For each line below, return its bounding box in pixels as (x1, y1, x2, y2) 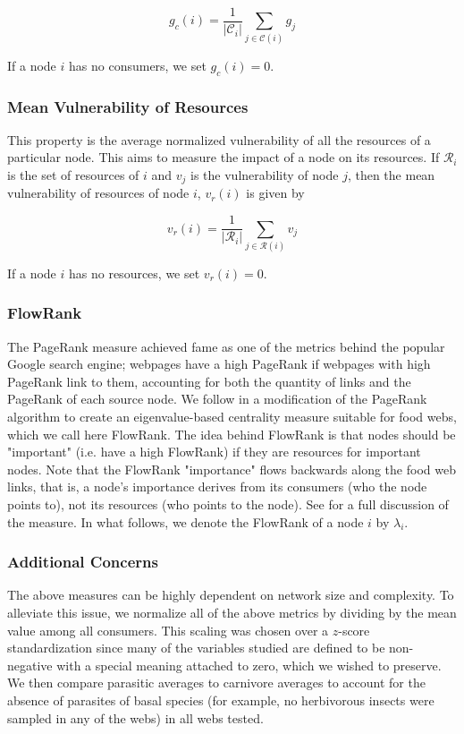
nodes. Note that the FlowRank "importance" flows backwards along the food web (7, 459, 456, 478)
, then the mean (347, 166, 435, 183)
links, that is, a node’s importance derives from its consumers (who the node (7, 477, 427, 496)
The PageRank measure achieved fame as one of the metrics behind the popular (7, 337, 445, 355)
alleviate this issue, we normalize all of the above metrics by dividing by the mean (7, 603, 457, 621)
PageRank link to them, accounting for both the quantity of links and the (7, 371, 411, 390)
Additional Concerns (7, 550, 158, 573)
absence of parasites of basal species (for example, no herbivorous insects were (7, 690, 434, 709)
